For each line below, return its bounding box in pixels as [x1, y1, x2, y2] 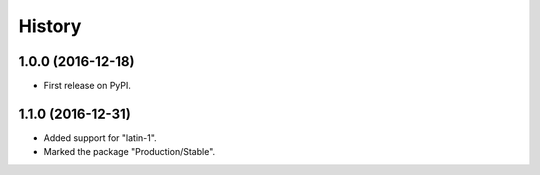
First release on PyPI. [43, 80, 132, 92]
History [18, 15, 82, 37]
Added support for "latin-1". [43, 131, 157, 144]
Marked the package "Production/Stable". [43, 146, 216, 158]
